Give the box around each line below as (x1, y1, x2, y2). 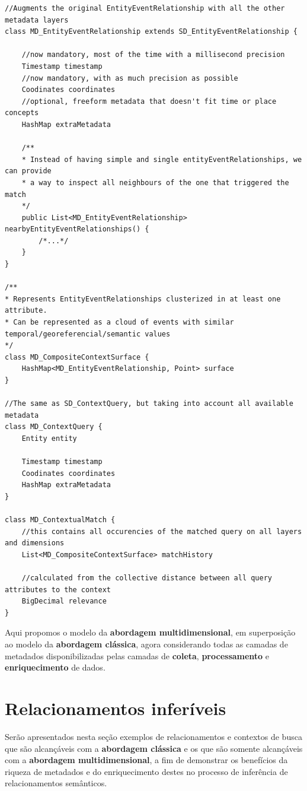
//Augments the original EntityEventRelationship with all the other (5, 4, 285, 12)
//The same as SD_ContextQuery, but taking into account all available (5, 399, 293, 408)
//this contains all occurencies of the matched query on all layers (21, 527, 302, 536)
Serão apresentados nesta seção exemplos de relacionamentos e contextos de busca (5, 730, 302, 742)
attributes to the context (5, 585, 111, 594)
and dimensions (5, 539, 65, 548)
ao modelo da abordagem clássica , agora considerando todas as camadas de (5, 638, 288, 650)
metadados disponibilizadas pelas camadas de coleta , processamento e (5, 649, 270, 662)
